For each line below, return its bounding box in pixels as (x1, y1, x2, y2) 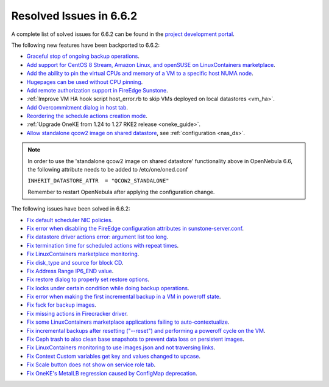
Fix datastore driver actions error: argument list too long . (26, 233, 169, 240)
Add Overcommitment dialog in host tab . (26, 103, 128, 111)
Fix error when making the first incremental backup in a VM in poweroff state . (26, 293, 221, 301)
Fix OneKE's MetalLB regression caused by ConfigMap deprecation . (26, 369, 197, 377)
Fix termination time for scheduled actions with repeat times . (26, 242, 179, 249)
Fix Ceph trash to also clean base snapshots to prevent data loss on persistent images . (26, 335, 245, 343)
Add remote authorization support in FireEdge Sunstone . (26, 86, 169, 94)
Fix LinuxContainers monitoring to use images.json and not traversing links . (26, 344, 216, 351)
